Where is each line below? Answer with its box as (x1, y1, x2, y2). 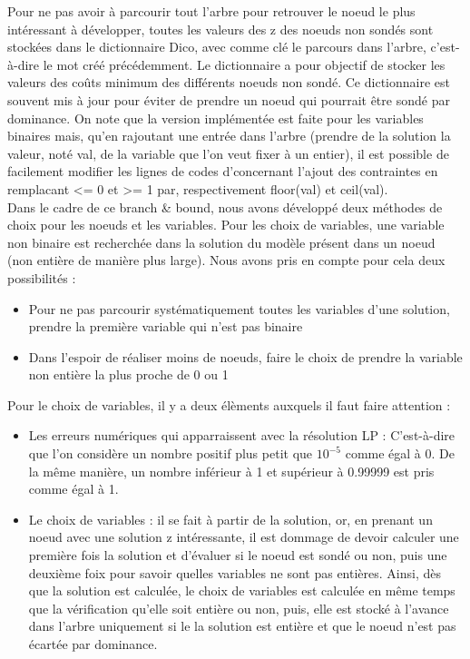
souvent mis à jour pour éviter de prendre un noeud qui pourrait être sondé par (7, 90, 450, 109)
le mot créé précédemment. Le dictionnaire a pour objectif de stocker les (43, 54, 446, 74)
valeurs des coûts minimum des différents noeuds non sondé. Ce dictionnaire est (7, 73, 450, 92)
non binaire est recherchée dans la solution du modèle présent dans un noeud (7, 232, 436, 251)
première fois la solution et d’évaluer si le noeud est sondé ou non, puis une (28, 546, 447, 565)
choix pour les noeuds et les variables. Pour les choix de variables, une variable (7, 215, 445, 234)
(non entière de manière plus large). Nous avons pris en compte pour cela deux (7, 251, 446, 270)
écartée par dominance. (28, 634, 158, 653)
